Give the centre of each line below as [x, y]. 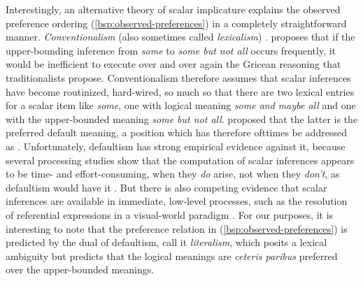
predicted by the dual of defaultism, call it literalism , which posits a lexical [166, 242]
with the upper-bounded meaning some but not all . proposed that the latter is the [182, 118]
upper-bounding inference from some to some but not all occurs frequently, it [171, 50]
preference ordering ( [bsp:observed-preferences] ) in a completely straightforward [176, 23]
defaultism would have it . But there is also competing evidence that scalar [166, 187]
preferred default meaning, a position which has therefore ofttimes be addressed [176, 132]
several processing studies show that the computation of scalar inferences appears [180, 160]
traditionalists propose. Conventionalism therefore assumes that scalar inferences [178, 77]
